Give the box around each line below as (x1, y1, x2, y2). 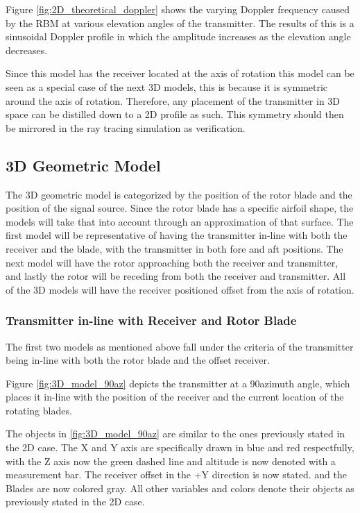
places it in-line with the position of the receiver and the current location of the (6, 389, 344, 404)
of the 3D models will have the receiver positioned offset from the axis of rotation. (6, 282, 354, 296)
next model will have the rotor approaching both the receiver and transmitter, (6, 255, 338, 269)
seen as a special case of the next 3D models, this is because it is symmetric (6, 79, 328, 94)
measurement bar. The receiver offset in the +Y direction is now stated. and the (6, 467, 348, 482)
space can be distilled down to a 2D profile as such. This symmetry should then (6, 107, 344, 121)
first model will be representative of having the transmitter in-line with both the (6, 228, 348, 242)
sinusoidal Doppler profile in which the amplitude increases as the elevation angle (6, 29, 351, 44)
